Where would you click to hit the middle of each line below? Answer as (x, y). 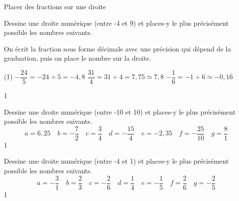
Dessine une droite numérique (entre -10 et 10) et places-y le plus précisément (120, 111)
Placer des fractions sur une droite (55, 6)
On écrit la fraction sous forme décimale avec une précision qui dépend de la (118, 48)
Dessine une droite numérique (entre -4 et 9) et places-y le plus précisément (116, 23)
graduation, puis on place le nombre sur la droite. (78, 58)
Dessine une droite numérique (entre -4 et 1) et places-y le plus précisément (116, 161)
